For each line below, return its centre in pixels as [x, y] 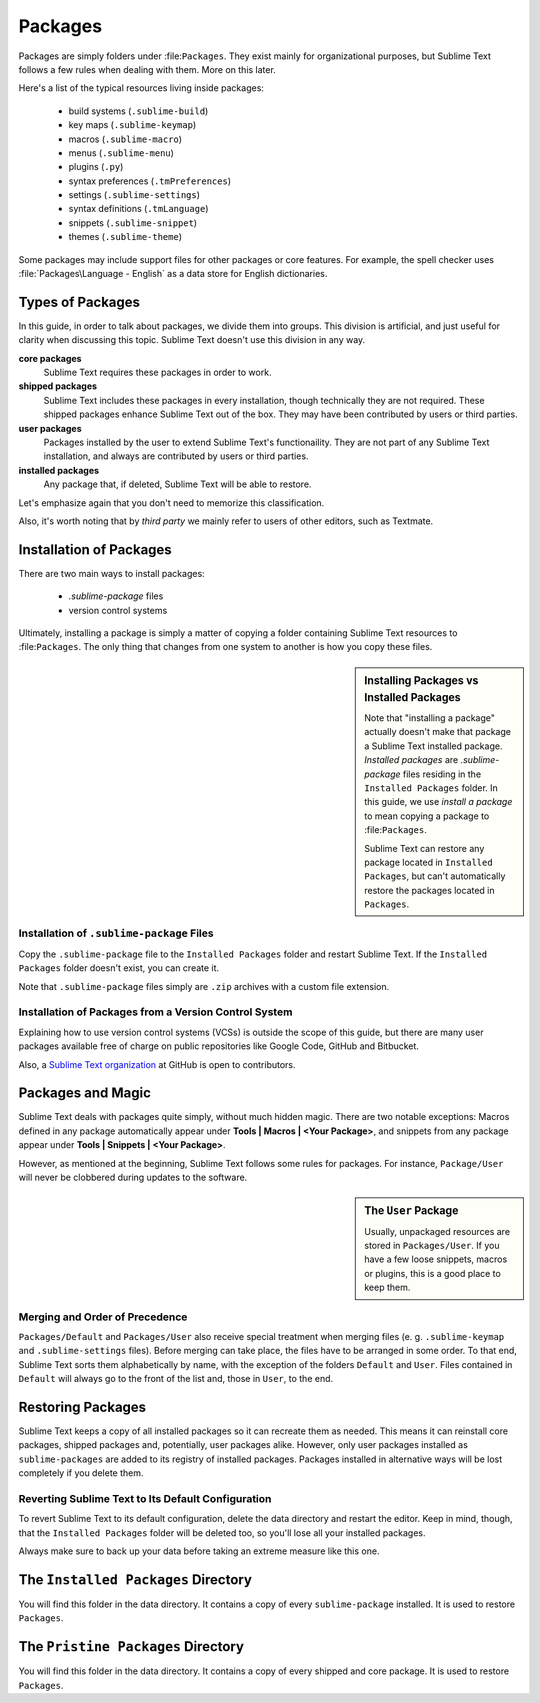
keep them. [387, 1287]
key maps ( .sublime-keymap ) [132, 125]
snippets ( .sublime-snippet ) [133, 222]
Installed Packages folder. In [431, 787]
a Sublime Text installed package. [433, 746]
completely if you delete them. [81, 1473]
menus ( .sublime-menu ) [121, 152]
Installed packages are [411, 760]
